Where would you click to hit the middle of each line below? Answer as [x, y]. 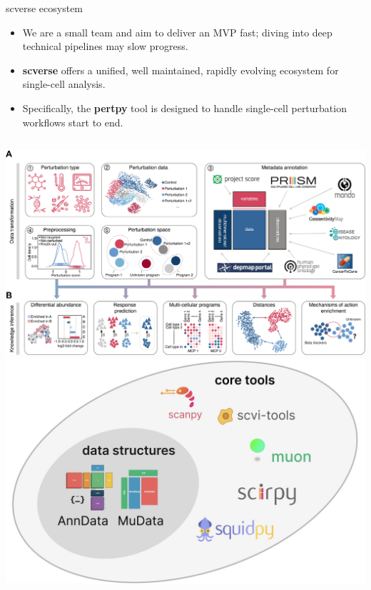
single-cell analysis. [64, 84]
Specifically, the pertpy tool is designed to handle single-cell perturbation [184, 107]
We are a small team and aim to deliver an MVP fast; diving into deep [177, 32]
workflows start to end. [73, 122]
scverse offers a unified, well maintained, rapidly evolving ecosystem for [181, 70]
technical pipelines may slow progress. [105, 46]
